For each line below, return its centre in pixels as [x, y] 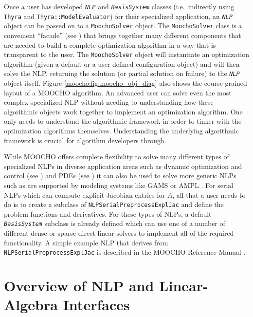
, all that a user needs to [209, 195]
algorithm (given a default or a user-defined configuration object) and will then [122, 64]
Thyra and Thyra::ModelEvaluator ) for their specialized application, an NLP [118, 16]
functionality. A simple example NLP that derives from [86, 242]
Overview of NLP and [79, 286]
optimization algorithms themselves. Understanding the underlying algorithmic [121, 131]
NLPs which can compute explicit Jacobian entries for [84, 195]
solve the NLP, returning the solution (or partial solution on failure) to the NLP [122, 73]
